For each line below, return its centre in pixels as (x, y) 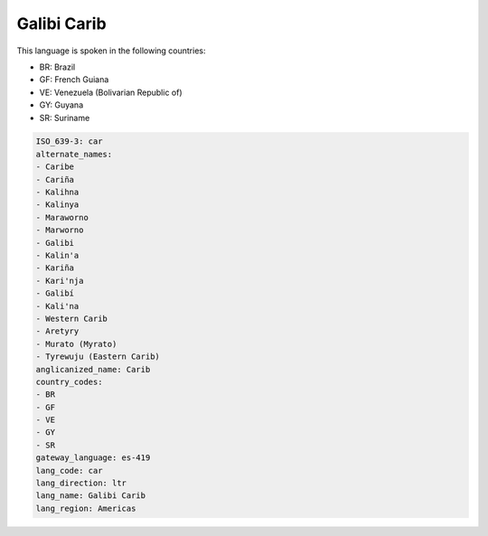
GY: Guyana (61, 105)
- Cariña (55, 179)
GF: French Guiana (74, 80)
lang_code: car (69, 470)
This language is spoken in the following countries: (111, 51)
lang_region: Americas (86, 508)
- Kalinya (57, 205)
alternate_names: (74, 154)
